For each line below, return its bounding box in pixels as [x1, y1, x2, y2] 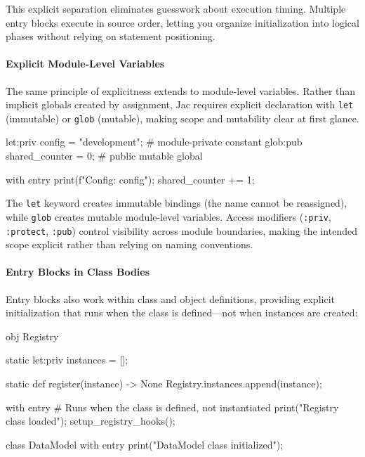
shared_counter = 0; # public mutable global [6, 148, 203, 163]
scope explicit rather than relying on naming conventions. [6, 237, 253, 252]
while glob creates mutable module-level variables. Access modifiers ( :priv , [6, 209, 331, 224]
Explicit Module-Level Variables [6, 56, 165, 71]
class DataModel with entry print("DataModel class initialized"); [6, 437, 284, 451]
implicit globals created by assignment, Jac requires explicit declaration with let [6, 97, 354, 112]
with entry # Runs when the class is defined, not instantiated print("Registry [6, 399, 339, 414]
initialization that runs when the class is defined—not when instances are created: [6, 305, 358, 320]
